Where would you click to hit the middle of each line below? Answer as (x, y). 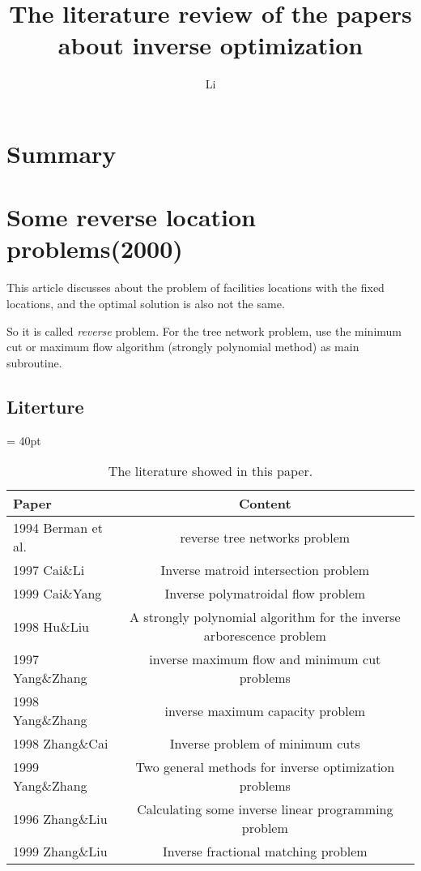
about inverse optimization (210, 45)
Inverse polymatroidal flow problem (265, 594)
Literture (45, 406)
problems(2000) (95, 249)
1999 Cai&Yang (57, 594)
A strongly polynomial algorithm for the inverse (265, 617)
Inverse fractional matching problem (265, 852)
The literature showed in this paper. (210, 471)
